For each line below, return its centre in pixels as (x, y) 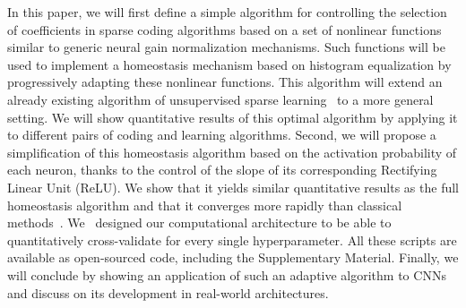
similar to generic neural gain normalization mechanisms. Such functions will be (226, 47)
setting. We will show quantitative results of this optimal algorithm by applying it (233, 117)
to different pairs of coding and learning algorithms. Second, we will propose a (222, 135)
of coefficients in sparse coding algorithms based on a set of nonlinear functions (224, 29)
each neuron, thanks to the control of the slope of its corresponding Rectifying (222, 170)
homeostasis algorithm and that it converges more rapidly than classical (205, 205)
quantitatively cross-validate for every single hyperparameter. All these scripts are (232, 240)
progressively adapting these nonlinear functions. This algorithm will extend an (225, 82)
